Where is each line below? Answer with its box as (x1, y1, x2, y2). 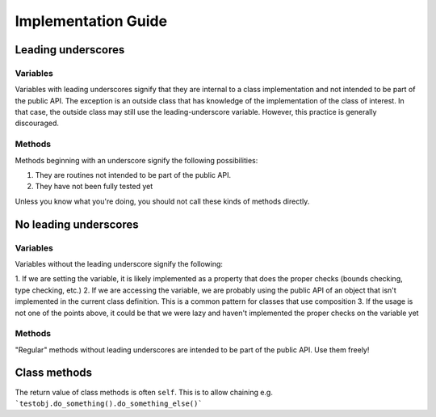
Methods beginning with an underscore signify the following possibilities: (15, 155, 258, 165)
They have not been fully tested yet (35, 182, 153, 192)
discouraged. (15, 118, 60, 128)
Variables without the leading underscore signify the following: (15, 259, 224, 268)
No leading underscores (15, 217, 139, 231)
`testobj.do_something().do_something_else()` (15, 398, 203, 408)
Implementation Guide (15, 12, 168, 30)
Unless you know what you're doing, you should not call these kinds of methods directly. (15, 196, 310, 206)
